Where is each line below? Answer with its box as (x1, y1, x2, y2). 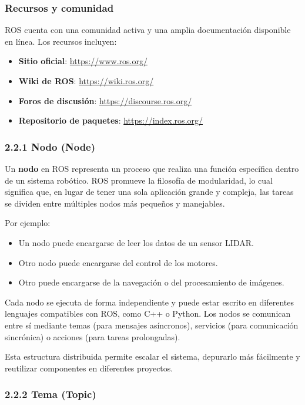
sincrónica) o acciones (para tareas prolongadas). (5, 330, 180, 343)
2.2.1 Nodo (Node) (5, 139, 96, 154)
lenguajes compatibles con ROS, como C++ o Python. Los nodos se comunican (5, 307, 291, 320)
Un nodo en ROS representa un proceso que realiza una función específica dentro (5, 162, 299, 174)
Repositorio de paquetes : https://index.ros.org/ (18, 114, 203, 127)
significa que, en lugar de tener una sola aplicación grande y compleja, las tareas (5, 185, 294, 198)
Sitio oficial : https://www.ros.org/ (18, 55, 148, 67)
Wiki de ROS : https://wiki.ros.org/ (18, 75, 154, 87)
